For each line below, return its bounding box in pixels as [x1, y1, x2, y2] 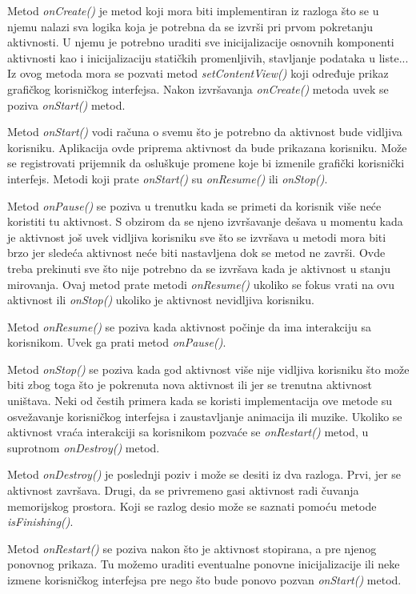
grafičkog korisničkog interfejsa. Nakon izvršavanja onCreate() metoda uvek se [7, 80, 389, 97]
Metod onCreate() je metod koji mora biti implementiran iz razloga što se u [7, 2, 379, 18]
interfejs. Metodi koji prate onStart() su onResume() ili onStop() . [7, 170, 328, 187]
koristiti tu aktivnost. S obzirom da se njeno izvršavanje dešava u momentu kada [7, 213, 403, 230]
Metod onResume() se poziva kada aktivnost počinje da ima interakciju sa [7, 318, 371, 335]
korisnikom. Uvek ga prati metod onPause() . [7, 334, 226, 351]
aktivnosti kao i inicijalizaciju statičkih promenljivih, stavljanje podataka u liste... [7, 49, 409, 66]
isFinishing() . [7, 513, 74, 530]
